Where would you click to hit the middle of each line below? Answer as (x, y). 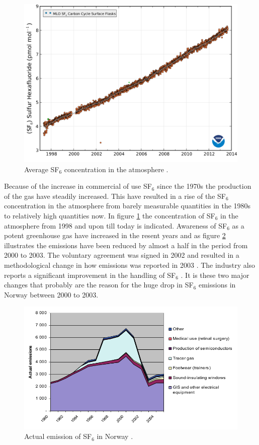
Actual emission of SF (58, 436)
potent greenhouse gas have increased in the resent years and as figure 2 (115, 235)
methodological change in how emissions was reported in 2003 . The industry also (130, 265)
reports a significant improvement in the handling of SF (90, 275)
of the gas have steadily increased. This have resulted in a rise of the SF (115, 196)
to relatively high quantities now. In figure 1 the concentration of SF (110, 215)
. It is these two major (215, 275)
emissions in (217, 285)
